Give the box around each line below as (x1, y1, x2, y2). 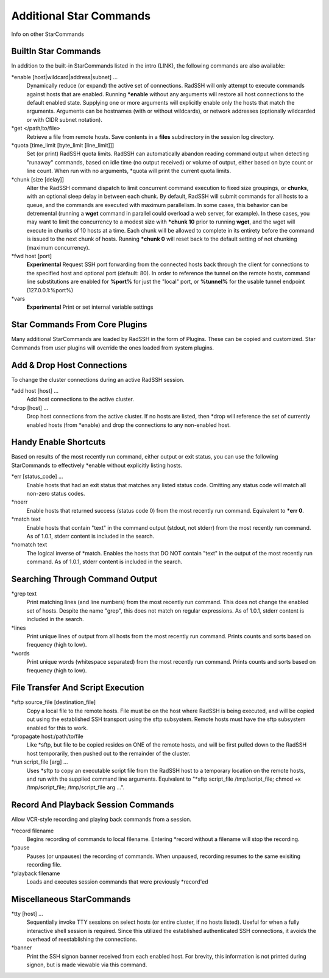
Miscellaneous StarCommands (11, 894, 131, 904)
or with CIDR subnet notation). (26, 116, 103, 123)
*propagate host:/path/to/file (11, 733, 83, 740)
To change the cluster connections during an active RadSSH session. (11, 376, 185, 383)
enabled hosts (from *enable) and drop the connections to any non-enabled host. (26, 421, 231, 429)
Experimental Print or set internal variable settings (26, 303, 154, 311)
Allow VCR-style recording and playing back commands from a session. (11, 816, 192, 823)
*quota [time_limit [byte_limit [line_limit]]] (11, 141, 115, 149)
